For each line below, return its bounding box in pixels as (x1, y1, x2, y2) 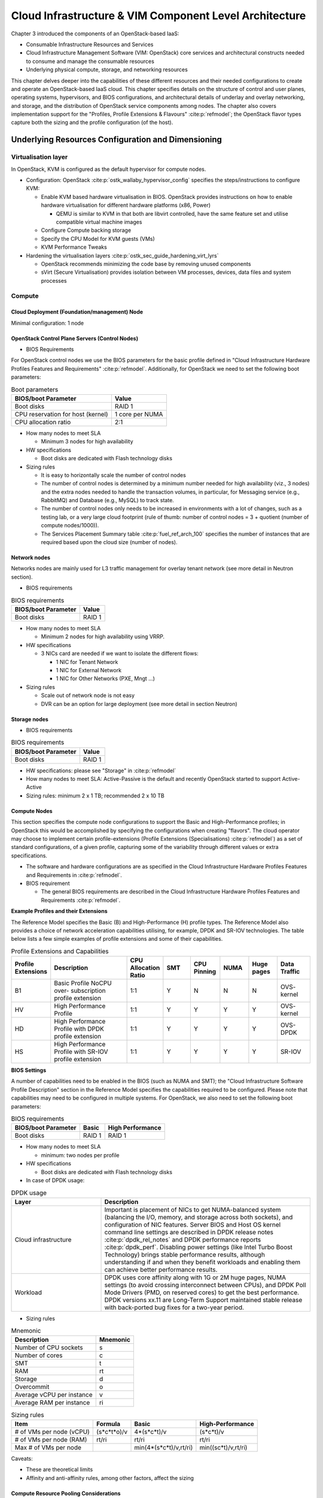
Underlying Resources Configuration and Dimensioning (11, 135, 223, 145)
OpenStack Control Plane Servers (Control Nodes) (11, 334, 139, 342)
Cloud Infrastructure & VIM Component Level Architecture (11, 9, 306, 22)
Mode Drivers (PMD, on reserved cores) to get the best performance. (104, 1288, 299, 1297)
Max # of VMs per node (14, 1443, 82, 1451)
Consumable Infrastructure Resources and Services (26, 41, 154, 48)
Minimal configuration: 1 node (11, 319, 84, 327)
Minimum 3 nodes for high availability (41, 438, 134, 445)
